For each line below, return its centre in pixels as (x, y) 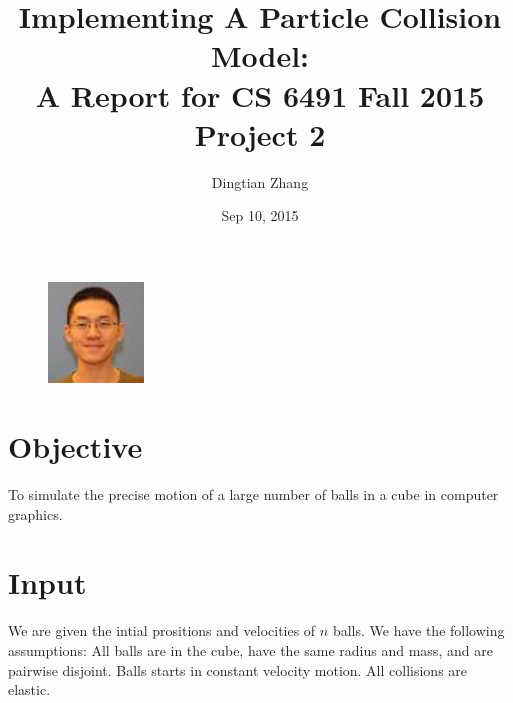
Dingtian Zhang (260, 181)
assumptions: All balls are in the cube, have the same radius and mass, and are (250, 649)
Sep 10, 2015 (260, 215)
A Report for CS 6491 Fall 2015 (260, 94)
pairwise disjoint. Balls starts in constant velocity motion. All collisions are (238, 669)
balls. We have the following (418, 630)
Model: (260, 55)
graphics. (35, 513)
